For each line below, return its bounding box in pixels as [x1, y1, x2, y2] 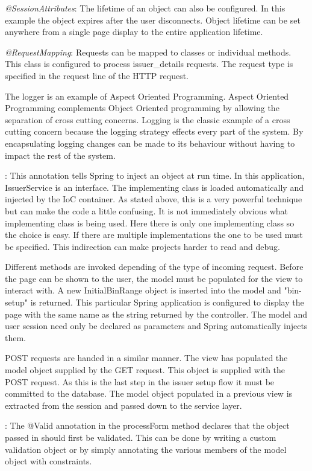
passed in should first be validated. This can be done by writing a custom [5, 431, 276, 443]
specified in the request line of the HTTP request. [5, 69, 189, 82]
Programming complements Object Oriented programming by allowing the [5, 101, 279, 114]
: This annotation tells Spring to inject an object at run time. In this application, [5, 169, 305, 182]
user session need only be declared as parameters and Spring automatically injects [5, 319, 308, 332]
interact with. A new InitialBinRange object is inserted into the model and [5, 284, 281, 296]
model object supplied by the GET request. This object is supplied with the [5, 364, 285, 376]
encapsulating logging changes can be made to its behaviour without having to [5, 136, 295, 149]
